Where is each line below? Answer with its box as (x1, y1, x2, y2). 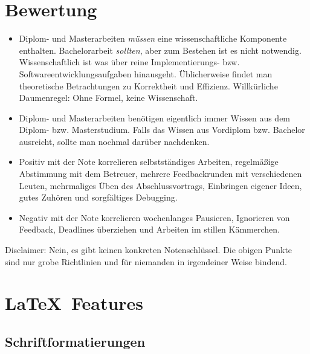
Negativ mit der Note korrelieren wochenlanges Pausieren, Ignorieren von (19, 211, 290, 224)
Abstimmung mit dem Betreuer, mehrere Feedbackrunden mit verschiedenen (19, 167, 302, 180)
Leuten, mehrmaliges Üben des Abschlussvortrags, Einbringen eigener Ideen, (19, 179, 302, 191)
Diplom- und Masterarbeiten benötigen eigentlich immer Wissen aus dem (19, 111, 291, 124)
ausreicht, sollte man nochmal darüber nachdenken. (19, 135, 210, 147)
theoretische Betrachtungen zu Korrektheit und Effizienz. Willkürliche (19, 79, 278, 92)
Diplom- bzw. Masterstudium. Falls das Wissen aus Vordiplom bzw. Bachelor (19, 123, 305, 136)
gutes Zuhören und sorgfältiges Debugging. (19, 191, 178, 204)
